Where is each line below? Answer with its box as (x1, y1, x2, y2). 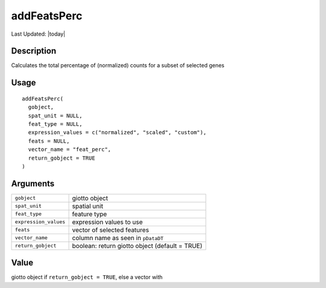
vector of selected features (72, 226, 149, 234)
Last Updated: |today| (11, 30, 66, 38)
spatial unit (72, 201, 104, 210)
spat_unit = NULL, (28, 112, 83, 119)
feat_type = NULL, (28, 121, 83, 128)
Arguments (11, 178, 55, 189)
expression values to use (72, 218, 143, 226)
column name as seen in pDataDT (72, 234, 164, 242)
